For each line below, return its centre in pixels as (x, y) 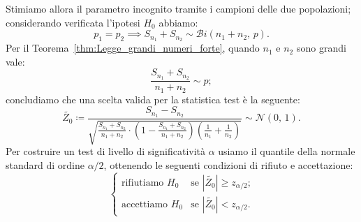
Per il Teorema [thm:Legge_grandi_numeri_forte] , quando (133, 48)
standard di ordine (45, 165)
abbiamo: (178, 22)
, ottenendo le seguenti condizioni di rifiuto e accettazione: (228, 165)
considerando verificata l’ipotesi (73, 22)
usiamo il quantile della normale (287, 151)
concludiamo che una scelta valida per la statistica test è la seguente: (153, 99)
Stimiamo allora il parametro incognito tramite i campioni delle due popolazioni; (178, 8)
